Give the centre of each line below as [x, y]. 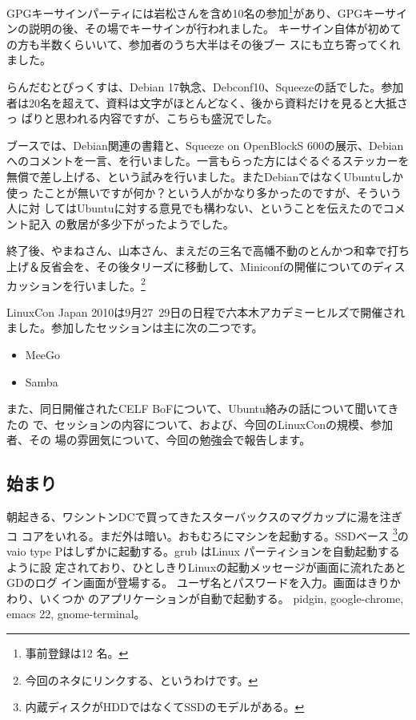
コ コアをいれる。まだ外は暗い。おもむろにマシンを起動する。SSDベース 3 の [208, 534]
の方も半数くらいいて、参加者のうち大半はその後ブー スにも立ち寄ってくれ [204, 44]
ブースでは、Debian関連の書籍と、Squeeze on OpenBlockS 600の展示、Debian [205, 145]
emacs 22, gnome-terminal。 [76, 614]
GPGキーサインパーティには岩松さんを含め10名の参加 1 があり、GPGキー [196, 12]
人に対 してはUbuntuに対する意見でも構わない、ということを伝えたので [195, 208]
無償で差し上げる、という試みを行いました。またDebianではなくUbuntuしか [205, 176]
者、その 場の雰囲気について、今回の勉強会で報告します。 [159, 440]
